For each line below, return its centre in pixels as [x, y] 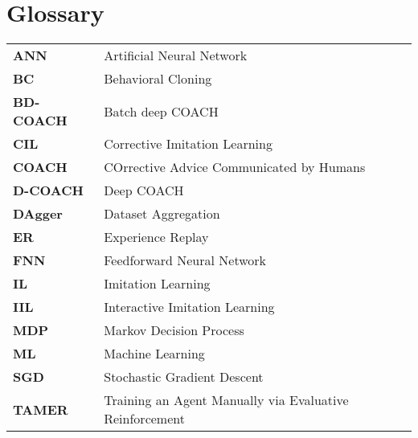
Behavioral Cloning [158, 79]
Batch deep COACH [161, 111]
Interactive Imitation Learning [189, 307]
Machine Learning [154, 354]
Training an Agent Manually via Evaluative [226, 400]
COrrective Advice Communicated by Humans [235, 167]
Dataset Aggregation [162, 214]
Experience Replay [156, 237]
